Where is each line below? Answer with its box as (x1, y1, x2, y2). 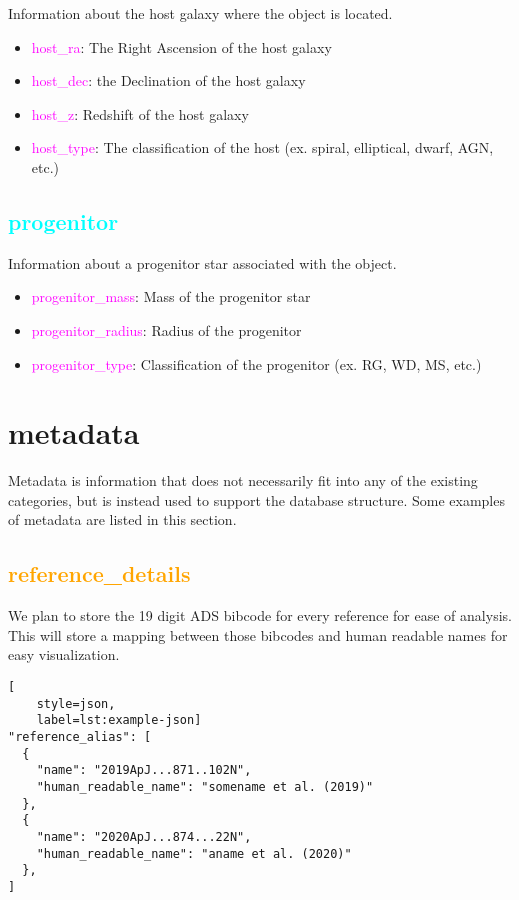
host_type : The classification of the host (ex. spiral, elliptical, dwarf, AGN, (31, 137, 494, 158)
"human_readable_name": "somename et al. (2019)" (36, 779, 374, 794)
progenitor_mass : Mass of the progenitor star (31, 286, 311, 307)
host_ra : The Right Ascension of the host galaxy (31, 36, 332, 57)
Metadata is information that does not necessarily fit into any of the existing (8, 470, 478, 491)
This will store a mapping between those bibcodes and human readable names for (8, 624, 508, 645)
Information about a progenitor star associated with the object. (8, 252, 397, 273)
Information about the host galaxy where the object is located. (8, 3, 393, 23)
